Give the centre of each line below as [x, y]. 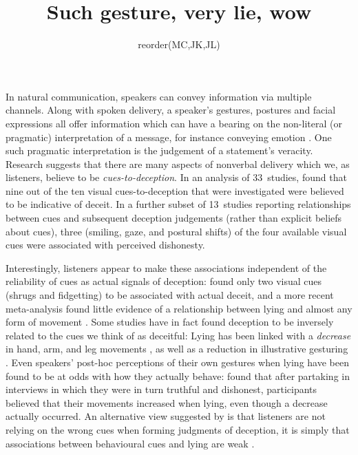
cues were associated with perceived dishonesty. [105, 245]
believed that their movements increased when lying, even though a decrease [167, 402]
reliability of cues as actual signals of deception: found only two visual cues [164, 281]
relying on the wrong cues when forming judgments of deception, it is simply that [178, 429]
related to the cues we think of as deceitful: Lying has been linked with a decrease [178, 335]
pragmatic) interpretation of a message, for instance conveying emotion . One [169, 137]
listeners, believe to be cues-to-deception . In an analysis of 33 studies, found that [176, 177]
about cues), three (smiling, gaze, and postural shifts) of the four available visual [176, 231]
